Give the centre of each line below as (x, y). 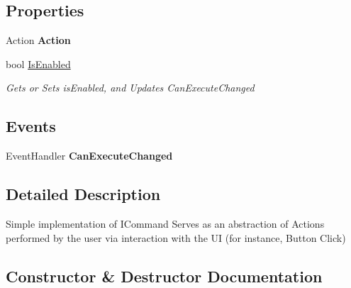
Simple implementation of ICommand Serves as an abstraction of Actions (165, 223)
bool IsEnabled (38, 63)
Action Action (38, 40)
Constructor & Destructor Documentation (164, 276)
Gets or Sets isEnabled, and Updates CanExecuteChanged (130, 88)
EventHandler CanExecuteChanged (89, 156)
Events (31, 126)
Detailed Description (83, 194)
